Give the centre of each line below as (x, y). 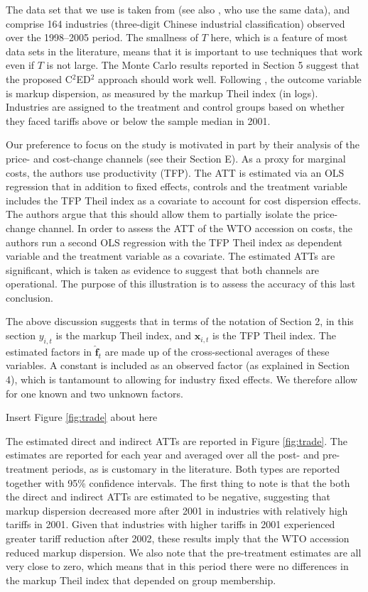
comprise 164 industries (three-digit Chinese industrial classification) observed (175, 23)
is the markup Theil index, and (124, 335)
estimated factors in (49, 351)
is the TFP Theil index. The (274, 335)
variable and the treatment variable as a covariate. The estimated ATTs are (171, 256)
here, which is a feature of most (279, 37)
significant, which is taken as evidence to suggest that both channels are (163, 269)
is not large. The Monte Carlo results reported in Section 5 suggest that (203, 65)
